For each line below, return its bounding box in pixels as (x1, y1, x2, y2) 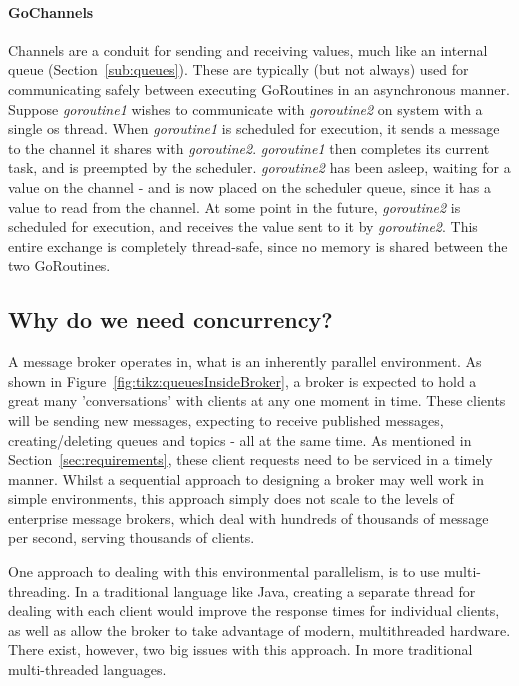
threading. (8, 580, 71, 601)
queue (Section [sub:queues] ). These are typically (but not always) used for (8, 59, 469, 80)
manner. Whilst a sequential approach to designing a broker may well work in (8, 468, 485, 489)
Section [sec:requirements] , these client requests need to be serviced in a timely (8, 449, 493, 470)
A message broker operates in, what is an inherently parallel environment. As (8, 351, 482, 372)
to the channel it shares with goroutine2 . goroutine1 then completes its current (8, 137, 490, 158)
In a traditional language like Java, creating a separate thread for (74, 580, 476, 601)
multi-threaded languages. (8, 659, 167, 680)
